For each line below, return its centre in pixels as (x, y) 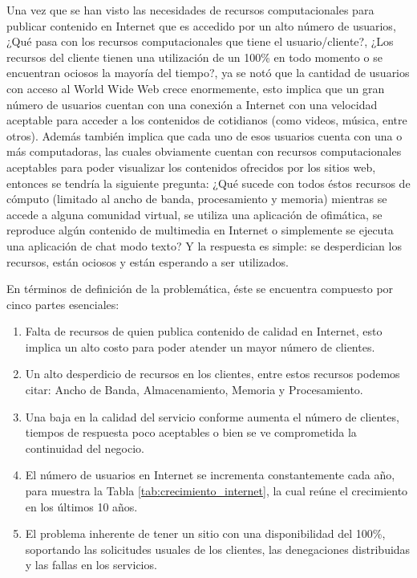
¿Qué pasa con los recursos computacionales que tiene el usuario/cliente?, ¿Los (200, 41)
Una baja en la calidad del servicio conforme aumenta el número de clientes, (212, 416)
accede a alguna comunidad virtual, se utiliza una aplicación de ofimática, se (194, 214)
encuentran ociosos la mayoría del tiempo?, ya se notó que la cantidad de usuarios (208, 73)
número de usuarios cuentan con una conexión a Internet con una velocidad (192, 104)
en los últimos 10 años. (81, 506)
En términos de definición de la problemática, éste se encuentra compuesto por (200, 289)
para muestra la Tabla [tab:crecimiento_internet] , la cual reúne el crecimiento (217, 491)
